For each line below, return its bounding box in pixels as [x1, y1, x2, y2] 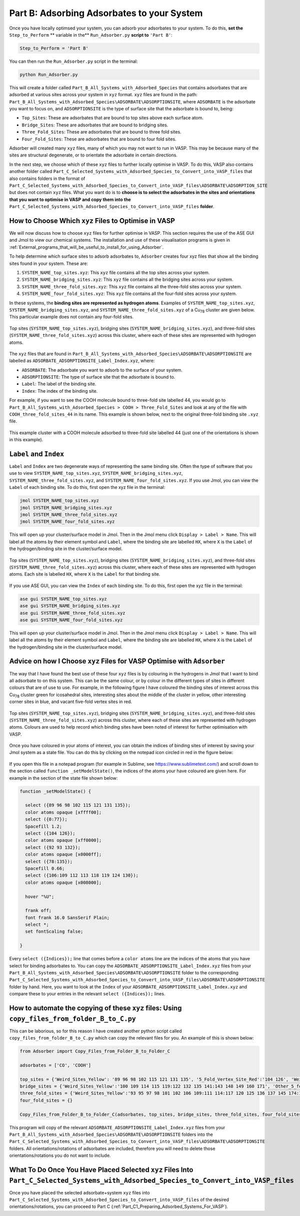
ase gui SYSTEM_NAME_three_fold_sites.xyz [19, 610, 125, 616]
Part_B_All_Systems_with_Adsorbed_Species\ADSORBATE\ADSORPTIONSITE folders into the [9, 1131, 213, 1137]
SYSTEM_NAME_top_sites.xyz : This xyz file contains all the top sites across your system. [21, 269, 210, 275]
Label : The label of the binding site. [21, 381, 96, 387]
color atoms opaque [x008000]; [25, 880, 102, 885]
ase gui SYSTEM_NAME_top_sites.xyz [19, 596, 107, 602]
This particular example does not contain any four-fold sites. [9, 314, 134, 320]
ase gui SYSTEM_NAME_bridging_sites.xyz [19, 603, 120, 609]
